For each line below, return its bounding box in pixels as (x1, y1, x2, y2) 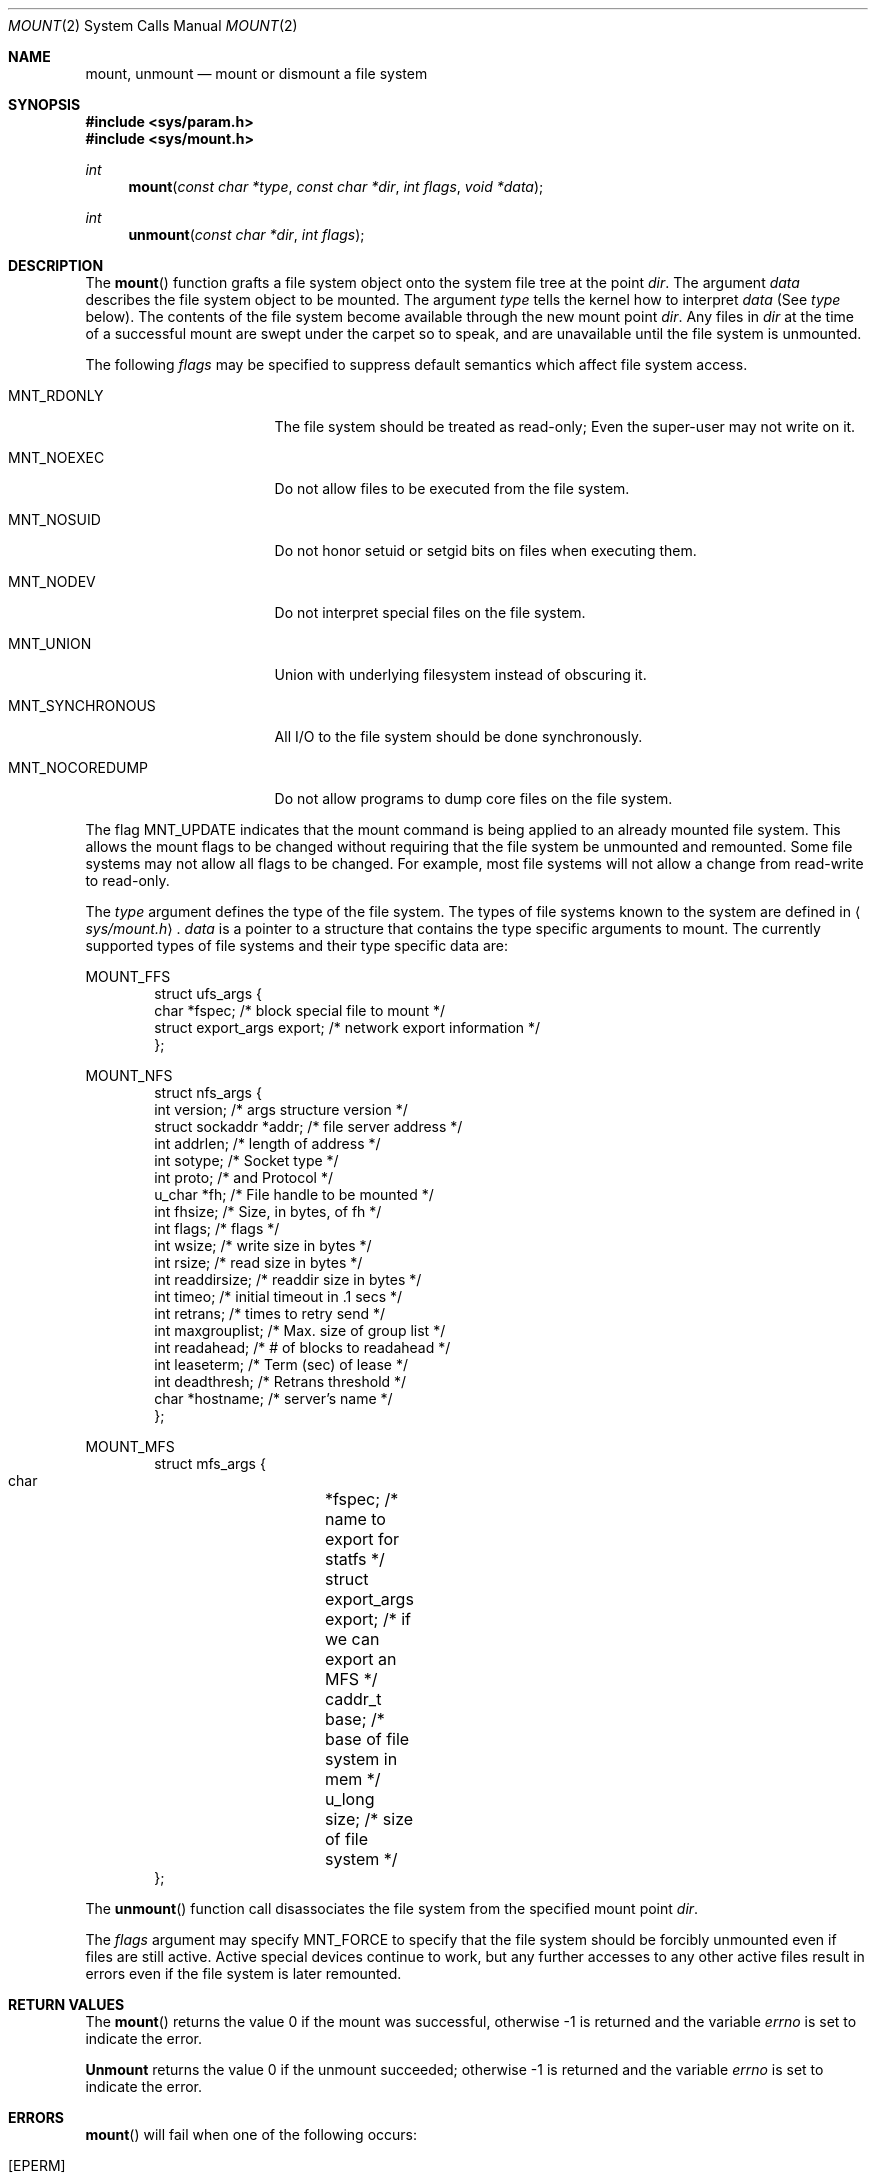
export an (324, 1649, 397, 1669)
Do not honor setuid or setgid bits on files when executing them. (274, 542, 697, 559)
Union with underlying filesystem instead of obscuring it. (274, 666, 647, 683)
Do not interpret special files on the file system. (274, 604, 586, 621)
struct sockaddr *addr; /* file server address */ (154, 1118, 463, 1135)
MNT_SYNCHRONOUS (8, 697, 156, 714)
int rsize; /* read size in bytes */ (154, 1254, 363, 1271)
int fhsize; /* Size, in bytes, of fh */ (154, 1203, 382, 1220)
